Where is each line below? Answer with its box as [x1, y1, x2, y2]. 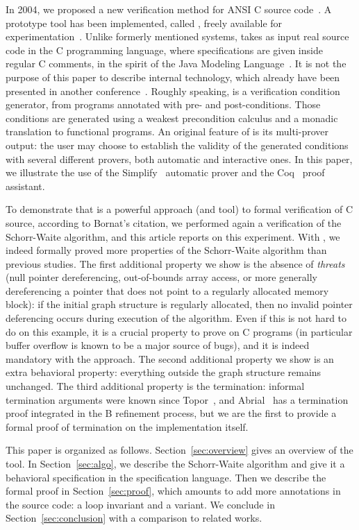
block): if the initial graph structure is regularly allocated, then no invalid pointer [6, 297, 353, 311]
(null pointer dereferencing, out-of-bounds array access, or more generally [6, 270, 317, 284]
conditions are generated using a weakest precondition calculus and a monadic [6, 110, 338, 125]
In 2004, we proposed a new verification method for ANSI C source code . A [6, 2, 332, 16]
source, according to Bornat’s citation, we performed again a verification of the [6, 215, 342, 230]
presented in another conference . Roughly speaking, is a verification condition [6, 83, 340, 98]
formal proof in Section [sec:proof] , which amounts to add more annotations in [6, 484, 341, 498]
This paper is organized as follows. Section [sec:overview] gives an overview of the [6, 443, 353, 457]
